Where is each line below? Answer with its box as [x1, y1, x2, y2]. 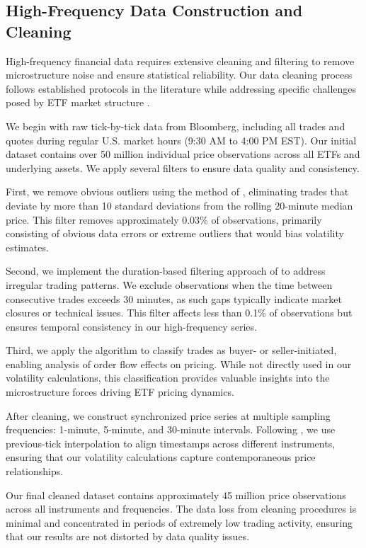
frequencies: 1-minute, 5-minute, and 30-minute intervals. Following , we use [6, 422, 336, 437]
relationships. [6, 464, 64, 479]
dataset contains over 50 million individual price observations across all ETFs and [6, 147, 360, 161]
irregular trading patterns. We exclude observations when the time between [6, 277, 333, 292]
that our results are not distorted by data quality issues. [6, 529, 250, 544]
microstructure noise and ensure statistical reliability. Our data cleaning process [6, 67, 353, 82]
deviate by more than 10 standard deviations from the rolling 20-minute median [6, 198, 353, 212]
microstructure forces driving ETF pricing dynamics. [6, 384, 234, 399]
